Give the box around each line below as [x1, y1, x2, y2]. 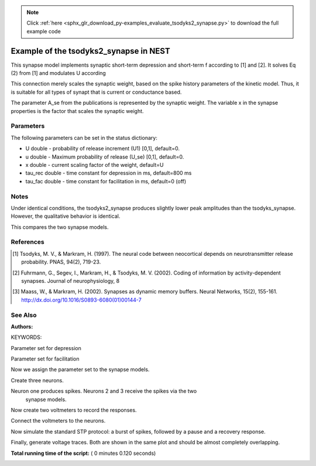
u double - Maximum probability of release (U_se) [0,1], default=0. [25, 153, 184, 160]
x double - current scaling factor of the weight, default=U [25, 161, 164, 168]
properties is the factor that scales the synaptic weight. [11, 107, 144, 114]
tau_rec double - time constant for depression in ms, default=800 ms [25, 170, 192, 177]
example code [26, 28, 61, 35]
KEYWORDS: [11, 334, 42, 341]
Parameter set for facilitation [11, 355, 80, 362]
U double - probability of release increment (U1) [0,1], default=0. [25, 145, 180, 152]
